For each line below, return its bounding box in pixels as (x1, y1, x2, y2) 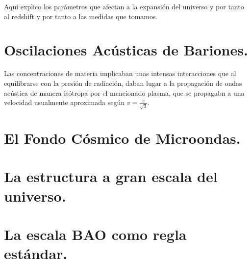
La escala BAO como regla (4, 224, 187, 244)
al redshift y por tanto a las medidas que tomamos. (4, 11, 158, 21)
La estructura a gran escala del (4, 166, 218, 186)
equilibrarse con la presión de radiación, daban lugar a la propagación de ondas (4, 78, 242, 88)
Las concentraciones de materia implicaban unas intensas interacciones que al (4, 68, 236, 79)
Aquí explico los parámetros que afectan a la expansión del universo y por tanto (4, 1, 244, 11)
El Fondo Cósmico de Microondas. (4, 128, 241, 148)
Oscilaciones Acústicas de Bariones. (4, 40, 248, 60)
